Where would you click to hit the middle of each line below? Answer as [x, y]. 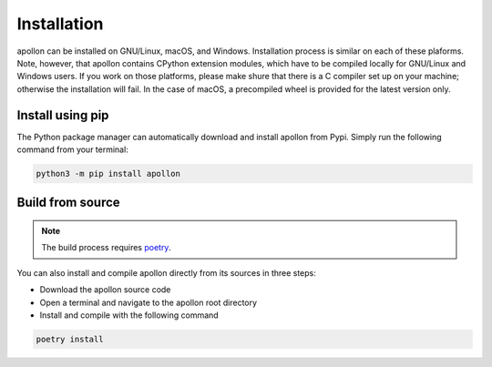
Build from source [68, 203]
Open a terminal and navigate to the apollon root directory [149, 302]
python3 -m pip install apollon [108, 173]
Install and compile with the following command [129, 315]
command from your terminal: [73, 149]
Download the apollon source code [105, 290]
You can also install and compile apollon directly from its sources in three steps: [166, 272]
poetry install [70, 339]
